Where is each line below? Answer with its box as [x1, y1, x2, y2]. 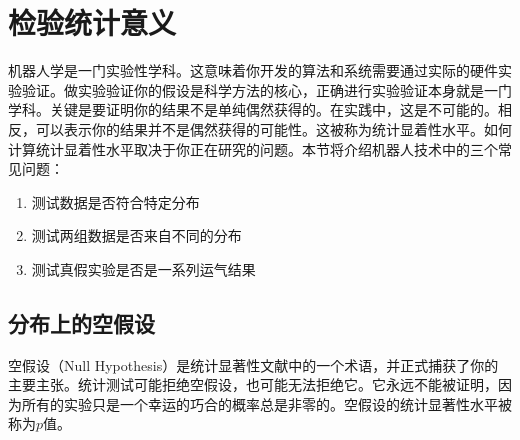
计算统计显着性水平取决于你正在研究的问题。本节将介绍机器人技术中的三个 [8, 138, 498, 159]
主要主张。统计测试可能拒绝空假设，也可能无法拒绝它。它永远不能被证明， [8, 374, 498, 395]
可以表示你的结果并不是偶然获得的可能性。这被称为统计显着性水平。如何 [35, 118, 512, 139]
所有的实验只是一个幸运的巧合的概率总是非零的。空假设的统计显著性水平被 [21, 393, 512, 414]
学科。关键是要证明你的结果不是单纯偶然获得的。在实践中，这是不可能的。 [8, 99, 498, 120]
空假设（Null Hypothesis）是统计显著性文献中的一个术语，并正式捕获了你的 [8, 354, 499, 375]
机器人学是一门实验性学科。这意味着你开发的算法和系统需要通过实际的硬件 [8, 60, 498, 81]
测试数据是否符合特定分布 [31, 191, 200, 212]
